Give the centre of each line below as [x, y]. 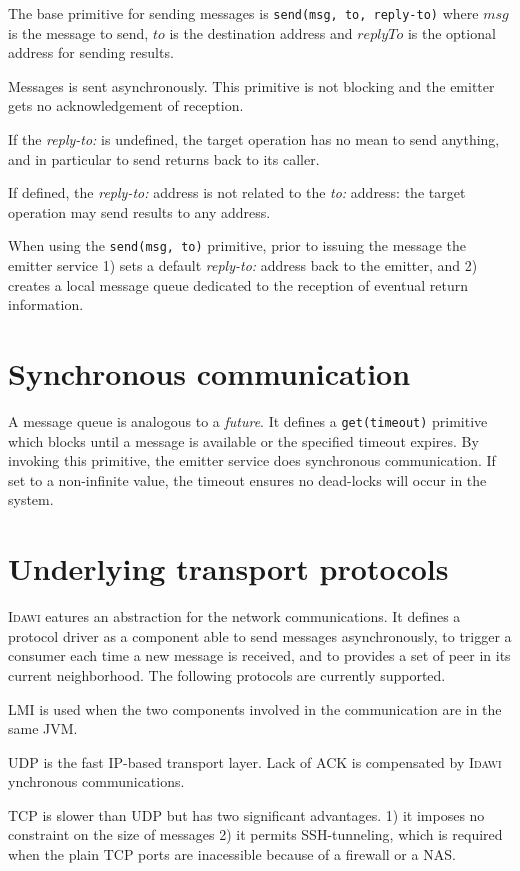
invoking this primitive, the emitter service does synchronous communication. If [252, 460]
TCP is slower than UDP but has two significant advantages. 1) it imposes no [246, 814]
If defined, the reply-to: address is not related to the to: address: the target [237, 192]
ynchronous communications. [96, 781]
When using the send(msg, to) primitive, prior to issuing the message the [237, 245]
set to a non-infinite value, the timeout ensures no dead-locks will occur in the [247, 479]
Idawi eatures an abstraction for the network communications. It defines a [234, 616]
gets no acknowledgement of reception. [126, 105]
